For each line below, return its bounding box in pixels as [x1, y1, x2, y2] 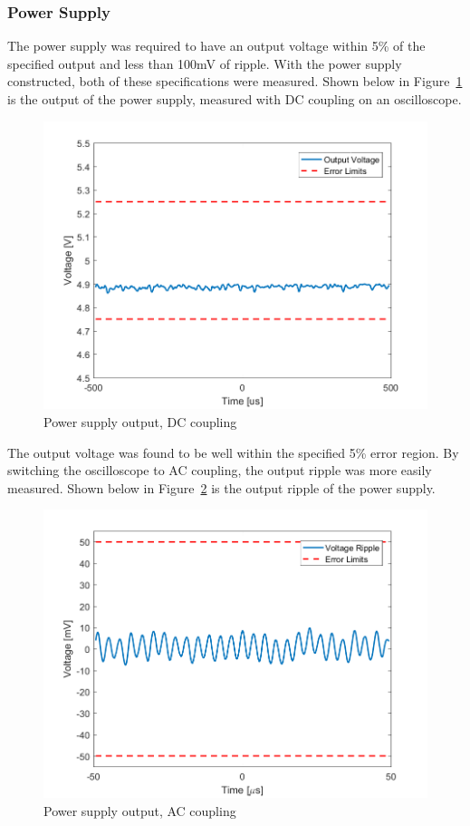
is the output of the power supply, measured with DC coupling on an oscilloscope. [7, 90, 462, 108]
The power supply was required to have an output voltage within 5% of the [7, 36, 426, 55]
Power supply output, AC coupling [43, 801, 236, 820]
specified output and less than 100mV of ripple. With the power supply [7, 53, 402, 73]
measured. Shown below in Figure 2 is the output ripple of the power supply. [7, 478, 436, 497]
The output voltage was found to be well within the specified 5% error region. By [7, 442, 459, 462]
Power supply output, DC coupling [43, 413, 237, 432]
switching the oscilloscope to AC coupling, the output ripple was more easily [7, 461, 432, 480]
